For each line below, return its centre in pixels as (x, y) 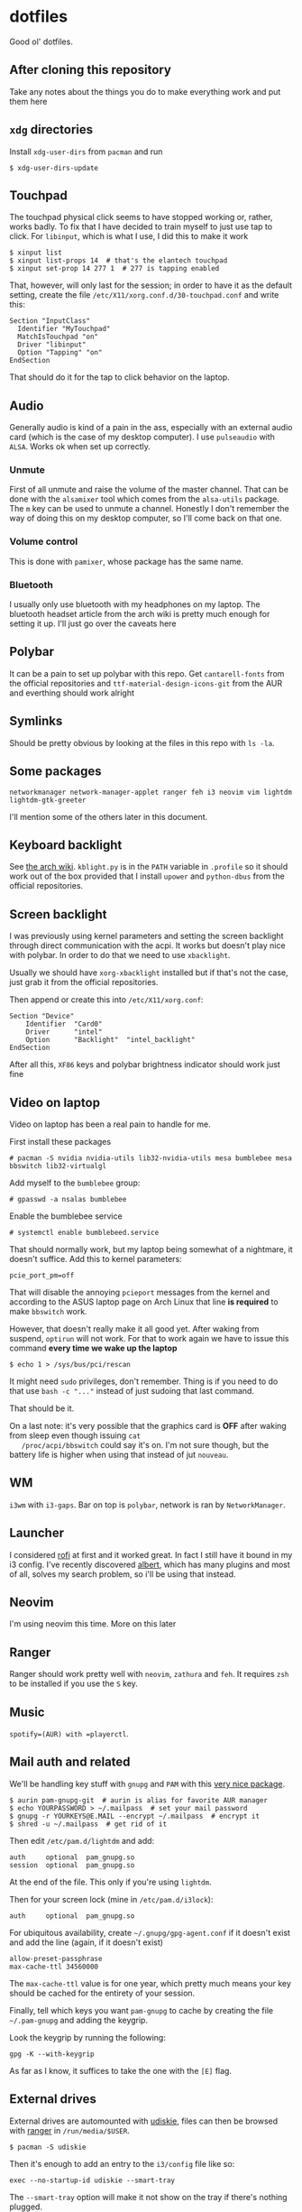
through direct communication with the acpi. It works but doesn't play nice (147, 945)
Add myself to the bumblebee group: (75, 1183)
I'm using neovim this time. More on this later (93, 1624)
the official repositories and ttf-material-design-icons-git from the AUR (146, 683)
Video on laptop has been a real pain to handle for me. (110, 1124)
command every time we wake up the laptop (93, 1348)
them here (28, 101)
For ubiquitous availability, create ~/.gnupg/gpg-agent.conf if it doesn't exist (150, 1932)
